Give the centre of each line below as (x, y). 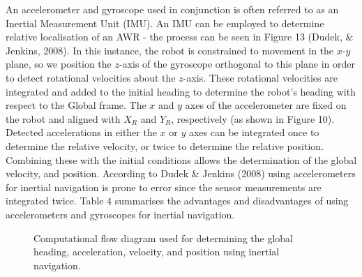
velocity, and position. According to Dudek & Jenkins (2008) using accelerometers (181, 173)
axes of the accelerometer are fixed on (266, 105)
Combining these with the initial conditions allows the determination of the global (181, 159)
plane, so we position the (59, 64)
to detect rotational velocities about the (91, 77)
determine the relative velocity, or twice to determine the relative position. (165, 145)
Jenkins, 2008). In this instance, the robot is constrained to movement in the (170, 50)
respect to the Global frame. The (76, 105)
